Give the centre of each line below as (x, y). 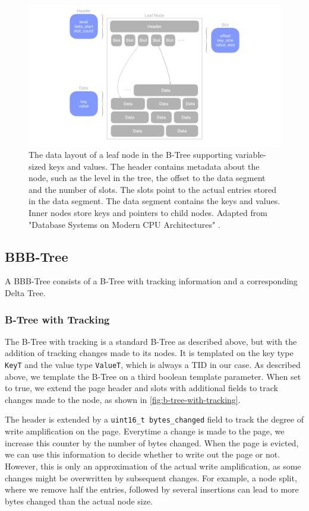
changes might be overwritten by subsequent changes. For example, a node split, (151, 477)
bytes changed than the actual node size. (79, 501)
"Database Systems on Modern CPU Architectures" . (124, 224)
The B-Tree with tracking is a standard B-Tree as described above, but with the (151, 341)
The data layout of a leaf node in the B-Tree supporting (130, 155)
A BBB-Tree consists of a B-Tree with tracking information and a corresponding (151, 281)
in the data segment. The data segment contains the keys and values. (154, 201)
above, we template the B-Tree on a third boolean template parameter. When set (153, 376)
